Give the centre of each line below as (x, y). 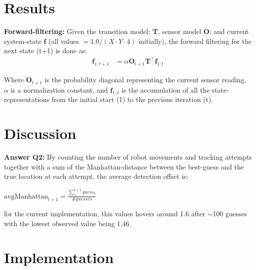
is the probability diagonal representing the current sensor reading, (145, 80)
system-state (23, 41)
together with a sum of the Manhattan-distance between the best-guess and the (124, 166)
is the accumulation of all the (165, 89)
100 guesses (230, 214)
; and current (229, 31)
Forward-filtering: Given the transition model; (77, 31)
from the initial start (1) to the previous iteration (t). (132, 99)
